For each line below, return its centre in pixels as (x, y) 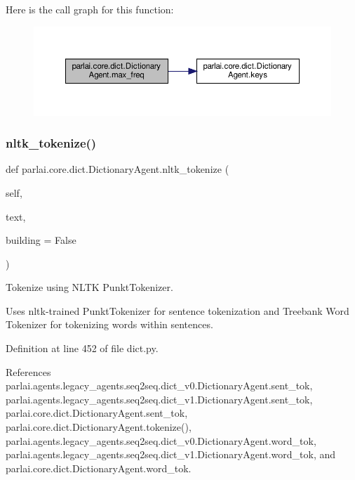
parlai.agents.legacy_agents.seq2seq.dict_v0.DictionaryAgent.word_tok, (161, 440)
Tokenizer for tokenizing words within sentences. (109, 324)
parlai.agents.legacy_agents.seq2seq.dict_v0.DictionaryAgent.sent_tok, (159, 385)
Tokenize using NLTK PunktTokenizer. (89, 287)
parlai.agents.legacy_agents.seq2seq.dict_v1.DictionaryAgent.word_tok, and (171, 454)
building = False (41, 240)
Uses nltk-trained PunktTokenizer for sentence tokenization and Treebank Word (177, 310)
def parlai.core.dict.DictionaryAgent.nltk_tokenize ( (118, 169)
